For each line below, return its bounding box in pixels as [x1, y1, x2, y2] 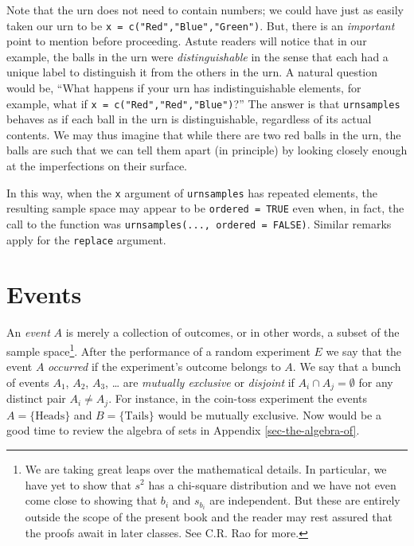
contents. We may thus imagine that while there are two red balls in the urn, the [6, 126, 401, 142]
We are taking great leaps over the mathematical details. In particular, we [25, 460, 387, 477]
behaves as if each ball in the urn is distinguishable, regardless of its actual [6, 111, 372, 127]
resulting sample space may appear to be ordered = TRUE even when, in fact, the [6, 200, 404, 216]
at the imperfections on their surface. [6, 158, 187, 174]
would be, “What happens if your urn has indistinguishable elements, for [6, 80, 361, 96]
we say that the [326, 342, 402, 359]
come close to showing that [25, 492, 158, 509]
